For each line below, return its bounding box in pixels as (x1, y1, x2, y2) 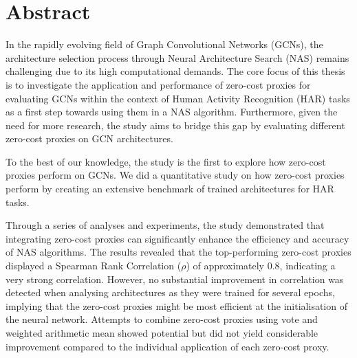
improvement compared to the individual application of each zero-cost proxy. (6, 339, 329, 353)
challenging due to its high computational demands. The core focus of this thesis (6, 64, 345, 78)
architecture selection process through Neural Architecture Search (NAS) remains (6, 50, 349, 65)
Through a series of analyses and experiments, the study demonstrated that (6, 218, 325, 232)
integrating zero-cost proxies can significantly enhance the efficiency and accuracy (6, 231, 349, 245)
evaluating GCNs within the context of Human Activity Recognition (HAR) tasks (6, 91, 350, 105)
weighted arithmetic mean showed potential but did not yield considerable (6, 326, 318, 339)
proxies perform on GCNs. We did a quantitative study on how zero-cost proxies (6, 168, 345, 182)
